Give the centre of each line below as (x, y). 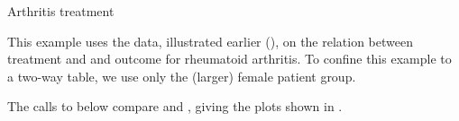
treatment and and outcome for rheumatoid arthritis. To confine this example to (229, 59)
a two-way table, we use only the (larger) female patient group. (182, 76)
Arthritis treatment (61, 11)
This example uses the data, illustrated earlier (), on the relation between (211, 41)
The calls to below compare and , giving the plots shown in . (175, 106)
